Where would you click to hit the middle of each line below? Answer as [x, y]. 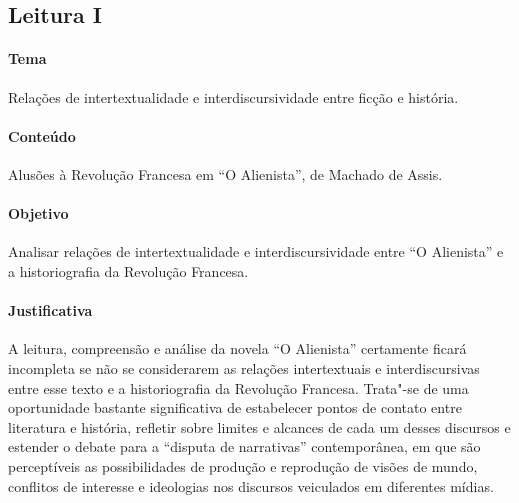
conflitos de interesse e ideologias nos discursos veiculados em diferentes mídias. [251, 485]
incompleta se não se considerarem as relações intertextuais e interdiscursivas [244, 367]
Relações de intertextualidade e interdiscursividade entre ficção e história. [233, 96]
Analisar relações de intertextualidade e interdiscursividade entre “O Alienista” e [256, 251]
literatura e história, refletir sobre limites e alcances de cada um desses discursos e [259, 426]
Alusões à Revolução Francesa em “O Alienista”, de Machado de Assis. [225, 173]
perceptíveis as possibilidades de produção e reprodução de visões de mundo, [243, 465]
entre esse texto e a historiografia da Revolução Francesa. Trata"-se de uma [238, 387]
